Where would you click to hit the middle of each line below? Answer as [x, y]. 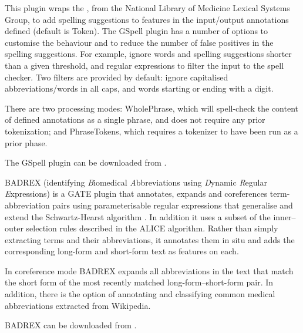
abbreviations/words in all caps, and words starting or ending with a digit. [139, 88]
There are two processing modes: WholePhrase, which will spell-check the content [152, 108]
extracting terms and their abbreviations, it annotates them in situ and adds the [150, 239]
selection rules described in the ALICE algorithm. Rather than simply [152, 228]
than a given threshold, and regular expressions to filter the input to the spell [144, 65]
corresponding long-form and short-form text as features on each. [122, 251]
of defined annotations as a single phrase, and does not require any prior [135, 120]
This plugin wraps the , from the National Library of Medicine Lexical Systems [147, 8]
